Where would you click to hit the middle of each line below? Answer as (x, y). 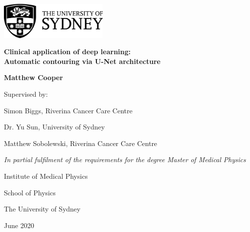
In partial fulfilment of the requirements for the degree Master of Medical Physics (125, 159)
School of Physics (30, 192)
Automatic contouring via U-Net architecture (82, 61)
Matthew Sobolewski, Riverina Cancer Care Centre (81, 143)
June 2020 (19, 225)
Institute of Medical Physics (46, 176)
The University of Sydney (42, 209)
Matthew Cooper (34, 77)
